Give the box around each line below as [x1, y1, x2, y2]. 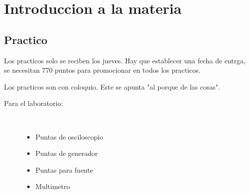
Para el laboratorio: [4, 98, 63, 108]
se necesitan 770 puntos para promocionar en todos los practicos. [4, 65, 201, 75]
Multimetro [35, 181, 70, 192]
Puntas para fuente [35, 164, 93, 175]
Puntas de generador [35, 148, 98, 158]
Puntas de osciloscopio [35, 131, 103, 142]
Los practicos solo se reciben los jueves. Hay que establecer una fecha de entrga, [4, 55, 246, 65]
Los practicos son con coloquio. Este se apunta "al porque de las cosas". [4, 81, 220, 92]
